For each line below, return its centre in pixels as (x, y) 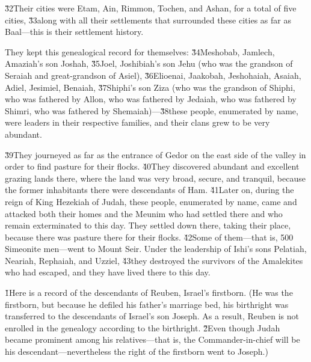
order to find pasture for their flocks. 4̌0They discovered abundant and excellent (152, 166)
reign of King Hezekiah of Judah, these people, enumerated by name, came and (151, 201)
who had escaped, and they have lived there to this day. (108, 272)
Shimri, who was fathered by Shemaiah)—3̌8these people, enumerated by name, (152, 110)
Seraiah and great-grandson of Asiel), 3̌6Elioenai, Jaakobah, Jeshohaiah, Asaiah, (153, 75)
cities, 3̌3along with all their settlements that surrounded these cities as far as (148, 20)
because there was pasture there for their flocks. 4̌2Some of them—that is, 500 (149, 237)
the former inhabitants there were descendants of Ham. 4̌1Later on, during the (149, 190)
